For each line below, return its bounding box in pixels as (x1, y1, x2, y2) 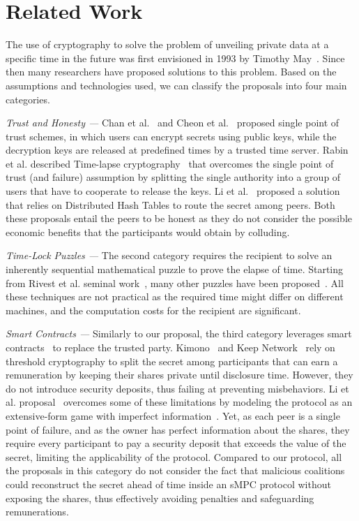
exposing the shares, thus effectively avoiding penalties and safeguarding (6, 490, 314, 505)
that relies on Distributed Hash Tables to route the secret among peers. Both (6, 197, 335, 212)
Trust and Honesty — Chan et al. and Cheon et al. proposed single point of (6, 115, 339, 130)
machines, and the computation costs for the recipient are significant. (6, 302, 301, 317)
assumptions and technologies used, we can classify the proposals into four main (6, 78, 347, 92)
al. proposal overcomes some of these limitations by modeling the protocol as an (6, 395, 353, 409)
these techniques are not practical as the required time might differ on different (6, 289, 344, 304)
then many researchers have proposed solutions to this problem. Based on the (6, 64, 337, 79)
